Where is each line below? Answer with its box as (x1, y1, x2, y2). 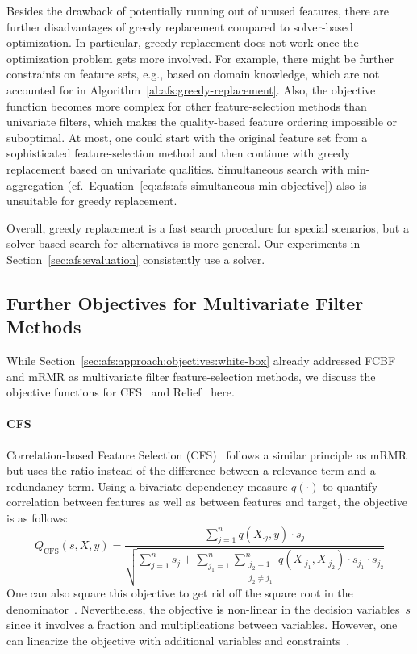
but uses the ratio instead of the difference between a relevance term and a (6, 462, 376, 479)
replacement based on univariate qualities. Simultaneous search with (6, 160, 344, 177)
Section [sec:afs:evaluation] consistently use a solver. (6, 250, 265, 267)
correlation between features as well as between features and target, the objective (6, 493, 408, 510)
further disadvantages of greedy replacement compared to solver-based (6, 18, 353, 35)
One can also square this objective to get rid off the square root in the (6, 585, 353, 602)
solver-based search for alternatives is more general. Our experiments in (6, 235, 361, 252)
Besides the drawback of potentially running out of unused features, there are (6, 2, 389, 19)
